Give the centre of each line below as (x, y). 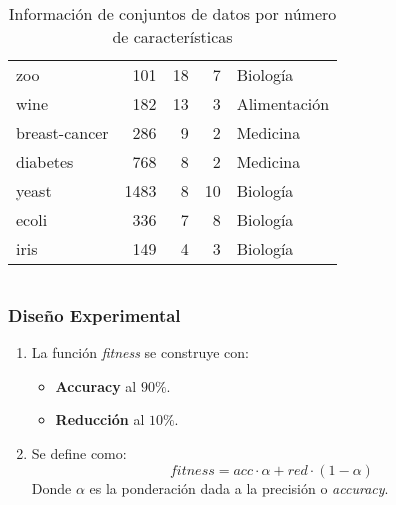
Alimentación (283, 103)
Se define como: (79, 453)
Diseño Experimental (94, 314)
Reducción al (100, 419)
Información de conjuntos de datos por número (172, 13)
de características (172, 36)
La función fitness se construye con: (140, 352)
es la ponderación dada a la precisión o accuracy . (239, 487)
